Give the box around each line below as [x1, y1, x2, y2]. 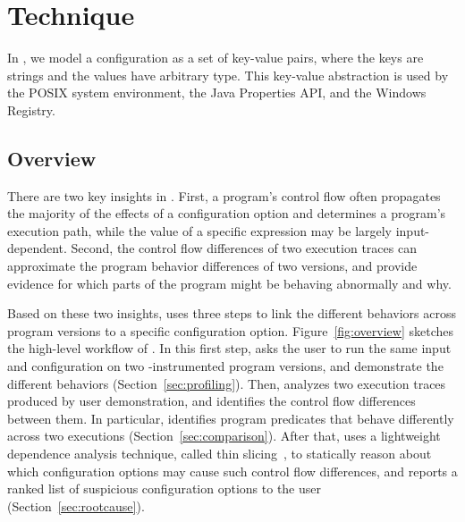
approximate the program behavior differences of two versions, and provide [7, 257, 418, 275]
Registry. [7, 100, 55, 119]
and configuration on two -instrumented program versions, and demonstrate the [7, 357, 444, 375]
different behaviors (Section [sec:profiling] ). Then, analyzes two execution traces [7, 374, 446, 392]
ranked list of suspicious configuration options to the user [7, 479, 321, 498]
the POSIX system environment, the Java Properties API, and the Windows [7, 83, 427, 102]
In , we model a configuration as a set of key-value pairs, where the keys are [7, 48, 424, 67]
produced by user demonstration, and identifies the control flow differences [7, 391, 416, 410]
